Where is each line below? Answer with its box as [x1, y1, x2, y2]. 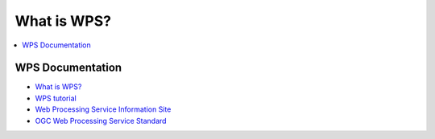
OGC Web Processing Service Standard [35, 116, 167, 125]
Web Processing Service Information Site [35, 104, 172, 114]
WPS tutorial [35, 93, 77, 103]
